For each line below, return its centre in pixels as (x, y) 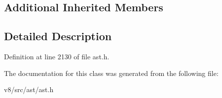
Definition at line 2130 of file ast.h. (57, 56)
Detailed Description (58, 36)
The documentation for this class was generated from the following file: (111, 73)
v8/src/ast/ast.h (29, 89)
